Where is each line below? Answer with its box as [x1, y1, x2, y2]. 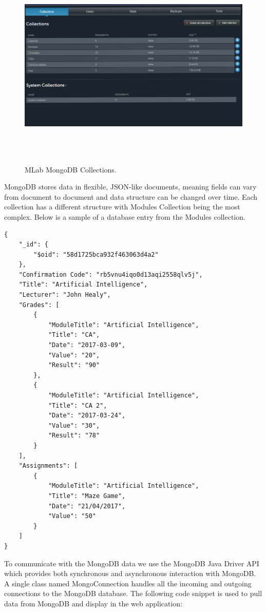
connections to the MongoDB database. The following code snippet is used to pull [4, 588, 262, 599]
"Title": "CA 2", [48, 401, 107, 409]
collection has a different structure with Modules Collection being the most [4, 201, 240, 212]
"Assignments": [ [18, 462, 78, 470]
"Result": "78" [48, 432, 100, 439]
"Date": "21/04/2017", [48, 502, 126, 510]
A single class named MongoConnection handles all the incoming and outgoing [4, 578, 252, 588]
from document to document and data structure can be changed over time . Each [4, 191, 258, 202]
